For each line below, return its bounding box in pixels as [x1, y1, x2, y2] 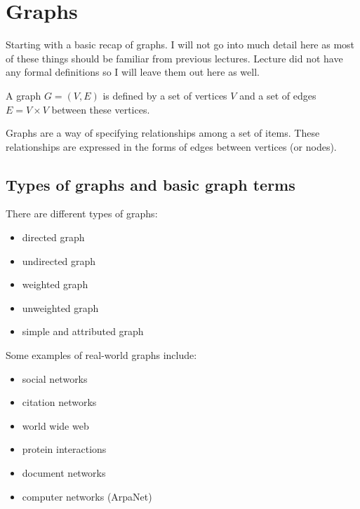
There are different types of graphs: [6, 206, 158, 221]
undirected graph [22, 253, 96, 268]
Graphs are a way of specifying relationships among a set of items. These [6, 125, 320, 140]
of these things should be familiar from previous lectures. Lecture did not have [6, 50, 343, 65]
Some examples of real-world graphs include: [6, 348, 197, 362]
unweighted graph [22, 300, 99, 315]
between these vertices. [51, 102, 150, 116]
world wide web [22, 418, 89, 433]
